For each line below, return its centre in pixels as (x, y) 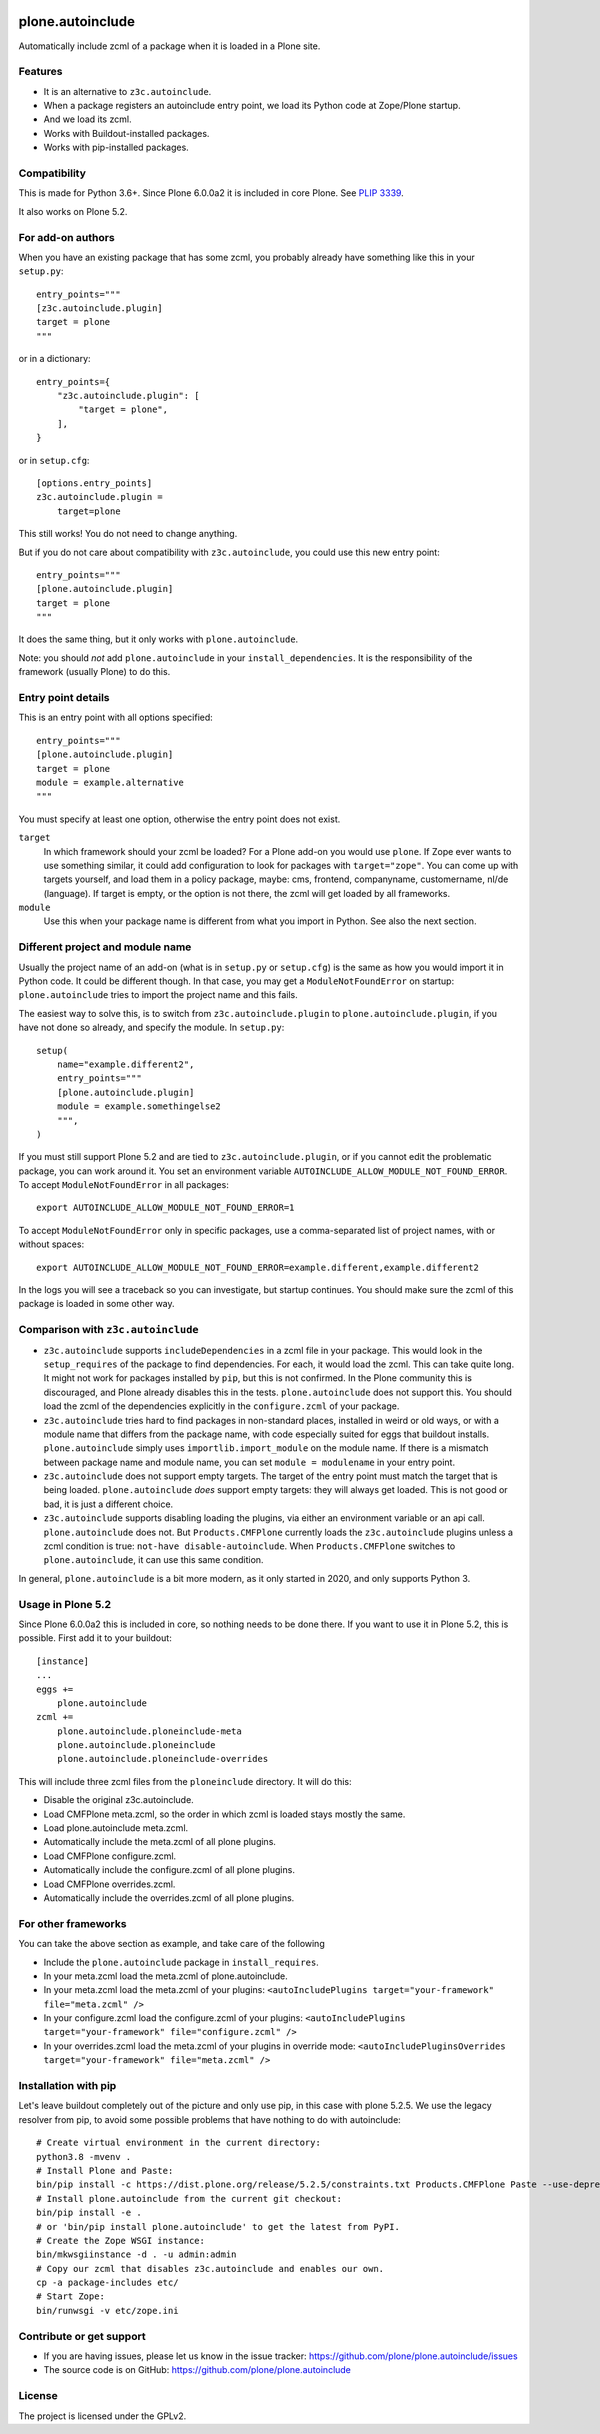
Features (40, 72)
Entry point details (64, 698)
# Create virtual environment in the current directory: (179, 2143)
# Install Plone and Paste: (105, 2170)
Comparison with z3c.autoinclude (108, 1330)
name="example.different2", (125, 1064)
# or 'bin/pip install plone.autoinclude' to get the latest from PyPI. (218, 2226)
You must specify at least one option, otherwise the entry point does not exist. (179, 819)
